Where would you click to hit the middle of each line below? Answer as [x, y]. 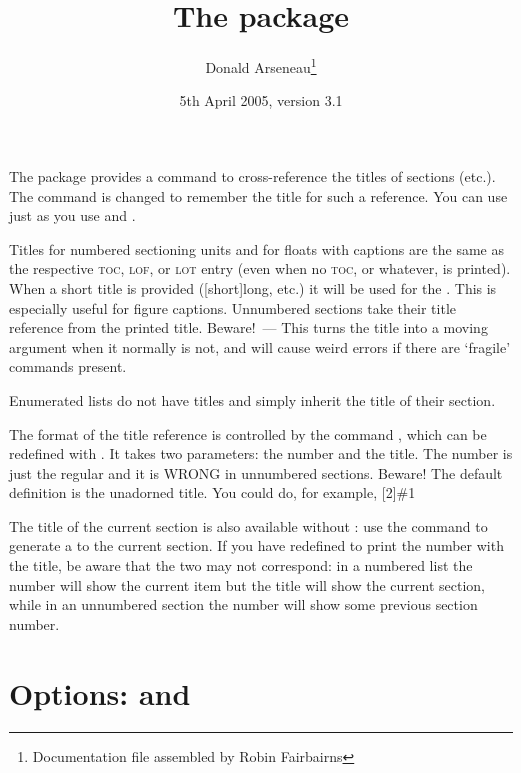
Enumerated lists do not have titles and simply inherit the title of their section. [252, 399]
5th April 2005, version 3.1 [261, 100]
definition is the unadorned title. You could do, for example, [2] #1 [212, 492]
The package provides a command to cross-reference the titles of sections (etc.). [252, 175]
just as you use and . [72, 215]
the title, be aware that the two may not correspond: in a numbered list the [241, 565]
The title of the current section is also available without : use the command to [248, 525]
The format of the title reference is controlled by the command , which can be [248, 433]
